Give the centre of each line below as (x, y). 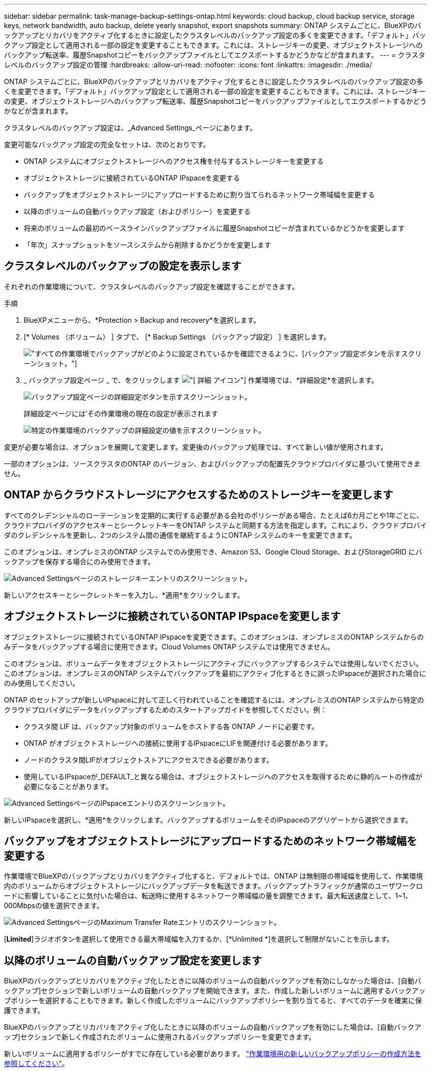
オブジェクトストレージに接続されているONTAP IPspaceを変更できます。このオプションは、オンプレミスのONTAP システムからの (214, 637)
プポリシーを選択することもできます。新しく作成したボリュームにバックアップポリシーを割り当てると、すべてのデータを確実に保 (213, 1001)
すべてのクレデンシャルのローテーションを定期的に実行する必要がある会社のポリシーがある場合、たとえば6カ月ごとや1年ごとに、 (214, 515)
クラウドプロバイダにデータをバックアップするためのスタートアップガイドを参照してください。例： (166, 709)
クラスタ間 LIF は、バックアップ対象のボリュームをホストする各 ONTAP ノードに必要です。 (171, 726)
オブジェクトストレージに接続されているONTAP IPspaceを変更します (172, 616)
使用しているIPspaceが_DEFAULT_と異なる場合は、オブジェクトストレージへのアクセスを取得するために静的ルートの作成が (223, 776)
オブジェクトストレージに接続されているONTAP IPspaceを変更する (132, 178)
